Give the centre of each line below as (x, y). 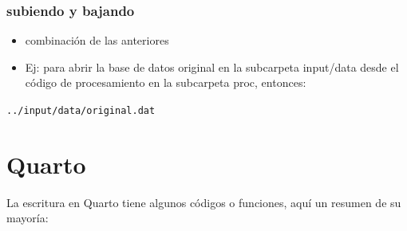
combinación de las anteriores (97, 40)
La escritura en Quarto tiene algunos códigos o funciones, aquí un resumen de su (204, 202)
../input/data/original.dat (81, 111)
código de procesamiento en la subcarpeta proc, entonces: (166, 82)
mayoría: (28, 218)
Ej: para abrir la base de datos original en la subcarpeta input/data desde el (212, 67)
